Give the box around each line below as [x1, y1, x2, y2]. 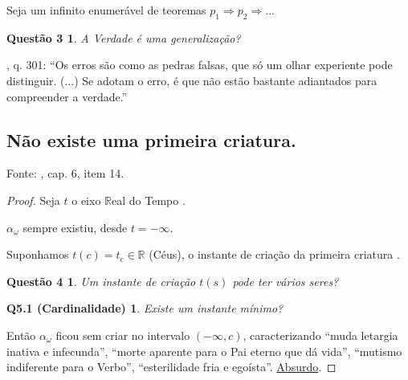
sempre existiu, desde [22, 219, 128, 235]
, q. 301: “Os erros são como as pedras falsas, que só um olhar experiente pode [6, 56, 393, 73]
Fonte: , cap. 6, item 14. [6, 165, 124, 182]
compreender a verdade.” [6, 88, 128, 104]
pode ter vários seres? [232, 272, 339, 289]
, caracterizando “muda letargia [243, 326, 398, 343]
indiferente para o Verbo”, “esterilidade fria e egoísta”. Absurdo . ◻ [6, 358, 337, 375]
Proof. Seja [6, 191, 60, 208]
